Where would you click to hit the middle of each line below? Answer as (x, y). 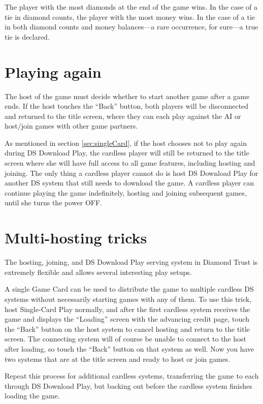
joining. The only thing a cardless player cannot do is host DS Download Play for (131, 173)
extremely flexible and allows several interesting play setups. (98, 272)
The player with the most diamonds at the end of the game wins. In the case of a (131, 7)
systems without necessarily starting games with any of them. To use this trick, (128, 299)
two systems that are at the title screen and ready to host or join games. (118, 359)
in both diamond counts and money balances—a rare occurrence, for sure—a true (131, 27)
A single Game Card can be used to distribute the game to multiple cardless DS (129, 289)
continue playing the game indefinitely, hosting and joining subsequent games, (126, 192)
